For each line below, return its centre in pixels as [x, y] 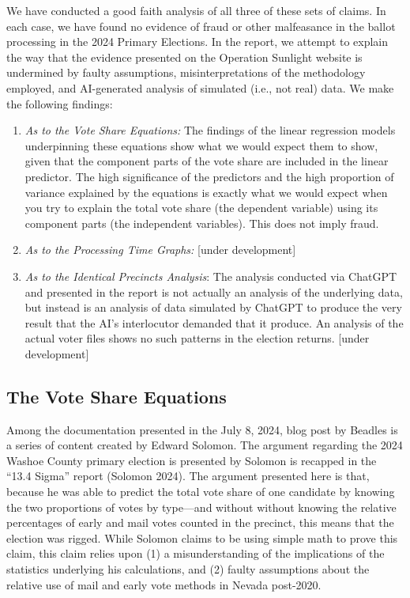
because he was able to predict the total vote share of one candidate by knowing [201, 492]
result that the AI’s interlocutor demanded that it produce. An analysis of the [214, 322]
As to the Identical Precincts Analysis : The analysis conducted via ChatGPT [211, 276]
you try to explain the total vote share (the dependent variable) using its [201, 208]
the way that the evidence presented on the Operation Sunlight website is [184, 57]
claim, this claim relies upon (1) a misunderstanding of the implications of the [196, 553]
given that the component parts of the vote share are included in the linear [207, 161]
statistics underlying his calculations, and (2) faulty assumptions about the [188, 569]
